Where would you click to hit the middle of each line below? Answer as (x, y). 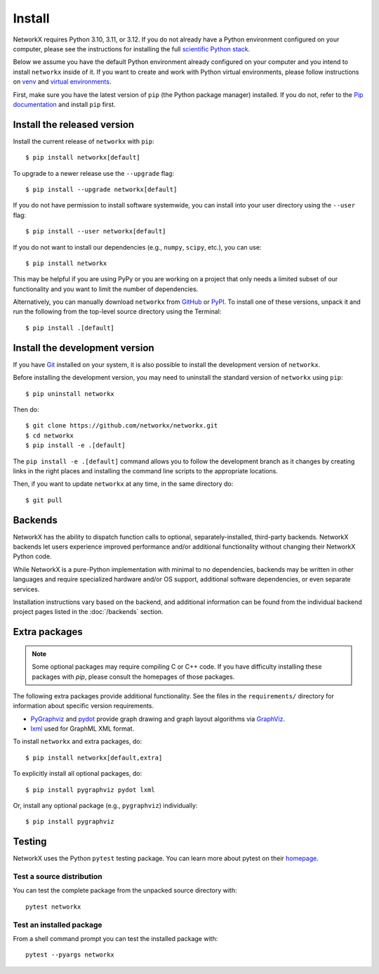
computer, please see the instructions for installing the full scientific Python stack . (132, 49)
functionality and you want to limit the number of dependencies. (106, 289)
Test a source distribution (58, 877)
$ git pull (44, 500)
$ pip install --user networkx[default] (96, 231)
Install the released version (74, 124)
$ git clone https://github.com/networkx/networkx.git (122, 426)
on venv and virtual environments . (62, 82)
